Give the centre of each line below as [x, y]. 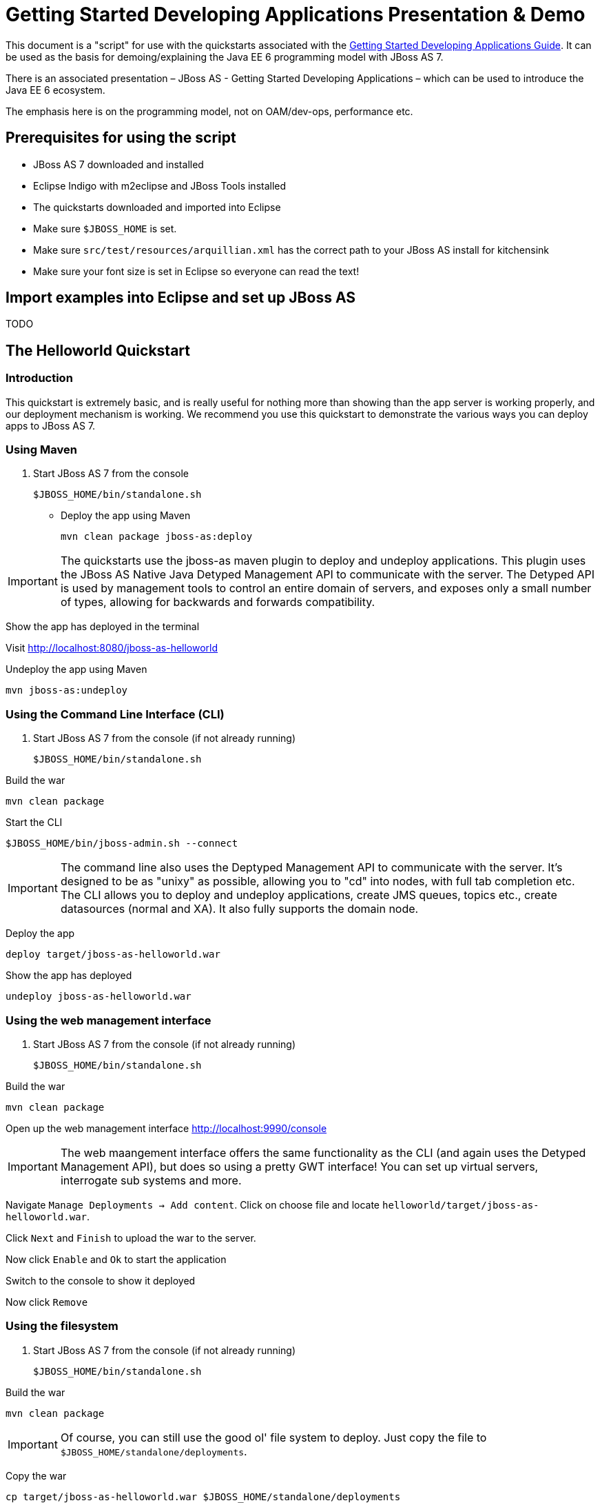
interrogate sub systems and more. [151, 1180]
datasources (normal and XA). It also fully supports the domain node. [239, 909]
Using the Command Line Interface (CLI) [115, 714]
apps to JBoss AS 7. [51, 425]
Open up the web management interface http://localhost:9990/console [166, 1128]
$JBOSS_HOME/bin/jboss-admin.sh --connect [122, 844]
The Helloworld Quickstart [98, 350]
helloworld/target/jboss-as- [461, 1205]
